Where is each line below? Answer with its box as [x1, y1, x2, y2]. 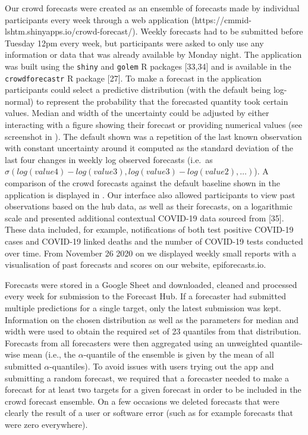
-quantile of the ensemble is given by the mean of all [83, 348, 274, 361]
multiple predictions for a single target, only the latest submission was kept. [5, 301, 281, 314]
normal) [5, 95, 34, 107]
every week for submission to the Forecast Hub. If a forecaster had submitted [5, 290, 286, 302]
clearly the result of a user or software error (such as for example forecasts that [5, 406, 294, 419]
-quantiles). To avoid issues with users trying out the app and [49, 359, 274, 372]
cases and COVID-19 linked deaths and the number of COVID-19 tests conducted [5, 235, 303, 247]
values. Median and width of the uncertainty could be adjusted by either [5, 107, 269, 119]
